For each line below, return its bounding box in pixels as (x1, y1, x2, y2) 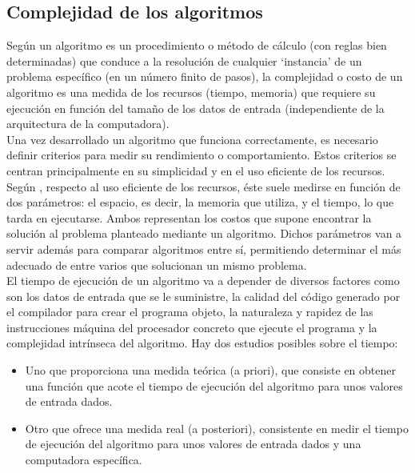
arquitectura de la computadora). (6, 115, 170, 132)
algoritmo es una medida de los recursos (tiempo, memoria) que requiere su (6, 83, 376, 100)
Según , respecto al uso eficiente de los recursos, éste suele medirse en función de (6, 178, 401, 194)
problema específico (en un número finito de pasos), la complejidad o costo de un (6, 68, 403, 85)
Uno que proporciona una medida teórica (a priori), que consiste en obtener (25, 362, 396, 379)
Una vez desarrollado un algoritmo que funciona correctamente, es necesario (6, 130, 378, 147)
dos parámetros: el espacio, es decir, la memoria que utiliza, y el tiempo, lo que (6, 194, 394, 210)
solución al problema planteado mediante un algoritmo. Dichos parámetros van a (6, 225, 402, 242)
